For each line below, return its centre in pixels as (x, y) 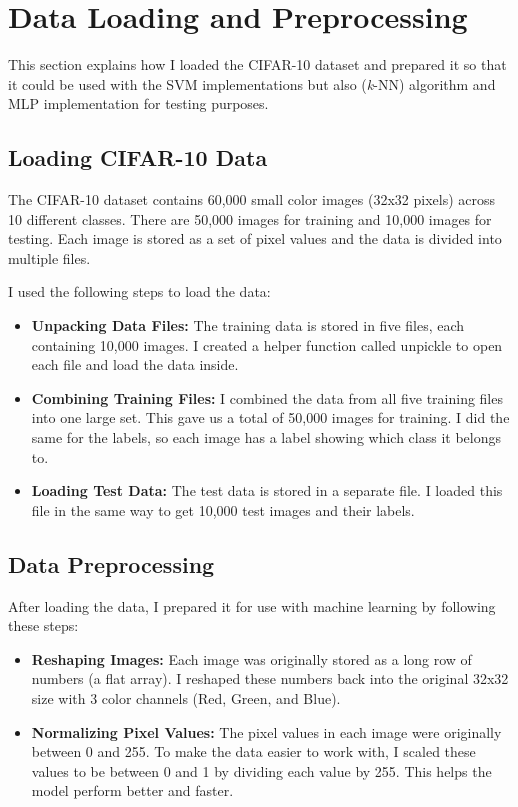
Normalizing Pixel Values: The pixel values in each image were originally (266, 731)
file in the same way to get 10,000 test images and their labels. (223, 509)
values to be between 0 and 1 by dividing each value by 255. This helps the (261, 770)
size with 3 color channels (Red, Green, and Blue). (186, 698)
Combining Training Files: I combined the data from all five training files (267, 397)
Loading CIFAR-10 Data (138, 157)
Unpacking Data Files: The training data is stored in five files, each (248, 325)
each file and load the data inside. (135, 364)
